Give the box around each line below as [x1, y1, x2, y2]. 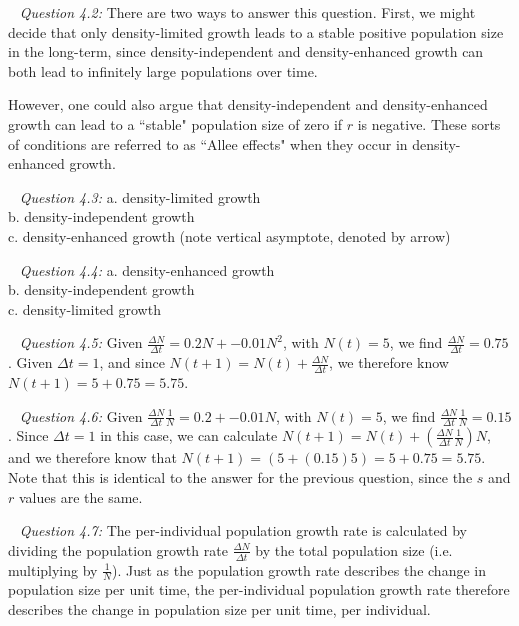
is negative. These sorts [357, 113, 501, 134]
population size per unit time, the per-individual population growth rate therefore [8, 579, 510, 600]
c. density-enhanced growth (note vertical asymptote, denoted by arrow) [8, 225, 451, 246]
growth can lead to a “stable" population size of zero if [8, 113, 343, 134]
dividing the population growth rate [8, 539, 228, 560]
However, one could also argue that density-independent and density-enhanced [8, 94, 488, 115]
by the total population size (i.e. [255, 539, 453, 560]
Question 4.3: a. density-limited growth [19, 186, 261, 207]
